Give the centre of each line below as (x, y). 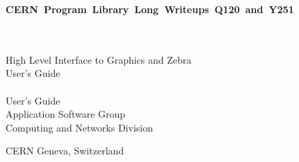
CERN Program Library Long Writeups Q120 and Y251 (150, 9)
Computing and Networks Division (79, 127)
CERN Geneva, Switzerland (65, 151)
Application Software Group (66, 114)
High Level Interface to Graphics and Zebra (99, 59)
